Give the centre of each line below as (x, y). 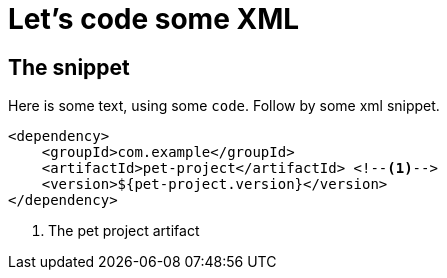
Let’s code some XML (154, 19)
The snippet (69, 67)
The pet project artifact (124, 231)
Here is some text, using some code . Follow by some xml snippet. (224, 106)
